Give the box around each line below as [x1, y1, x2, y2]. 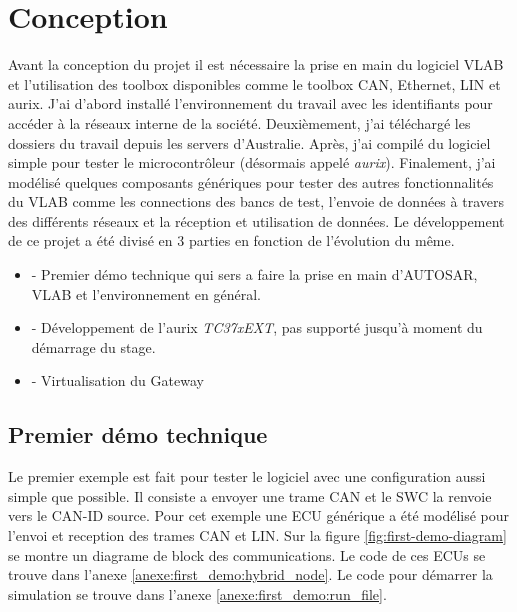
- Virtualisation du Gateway [31, 370, 204, 391]
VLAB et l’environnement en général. [31, 283, 261, 304]
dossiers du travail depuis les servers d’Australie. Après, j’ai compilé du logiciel [8, 132, 491, 153]
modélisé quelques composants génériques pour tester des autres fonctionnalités [8, 171, 494, 192]
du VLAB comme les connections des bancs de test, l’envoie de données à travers [8, 191, 504, 212]
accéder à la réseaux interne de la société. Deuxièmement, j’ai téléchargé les [8, 112, 471, 133]
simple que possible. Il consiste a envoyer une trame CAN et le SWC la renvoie [8, 485, 492, 506]
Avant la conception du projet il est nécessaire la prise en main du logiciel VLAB [8, 54, 504, 75]
